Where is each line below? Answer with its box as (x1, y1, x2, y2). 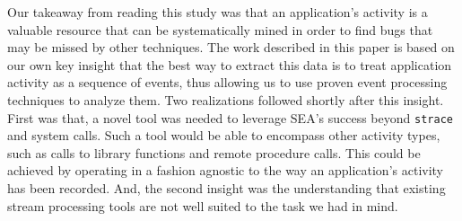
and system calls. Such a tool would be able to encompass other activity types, (7, 126, 440, 145)
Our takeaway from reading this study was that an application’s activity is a (7, 3, 428, 21)
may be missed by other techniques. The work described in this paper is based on (7, 38, 455, 57)
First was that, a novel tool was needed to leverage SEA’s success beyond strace (7, 108, 453, 127)
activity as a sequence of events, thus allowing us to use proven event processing (7, 73, 448, 92)
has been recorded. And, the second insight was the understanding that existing (7, 179, 446, 197)
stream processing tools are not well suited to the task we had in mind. (7, 196, 398, 215)
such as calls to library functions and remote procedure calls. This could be (7, 143, 421, 162)
